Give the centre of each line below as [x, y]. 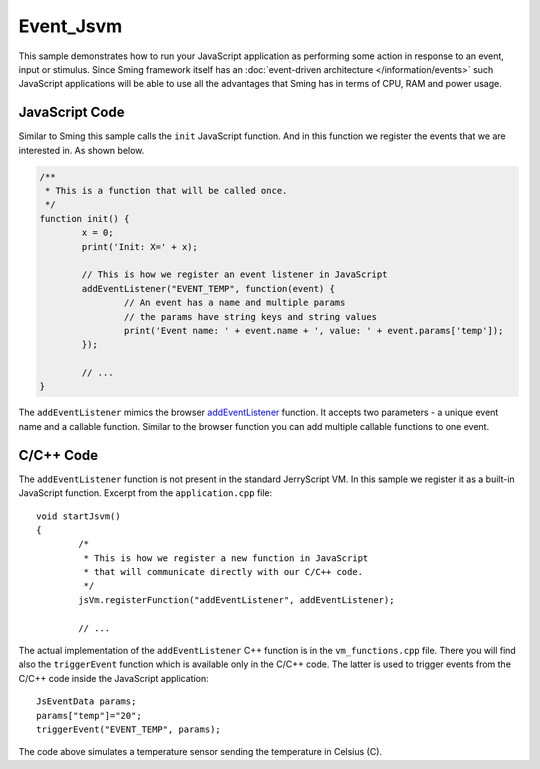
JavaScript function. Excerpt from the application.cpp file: [145, 493]
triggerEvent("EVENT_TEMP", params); [129, 729]
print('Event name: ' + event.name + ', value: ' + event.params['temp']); [313, 330]
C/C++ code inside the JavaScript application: [113, 678]
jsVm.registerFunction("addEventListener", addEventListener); [236, 599]
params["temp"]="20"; [89, 715]
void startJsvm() [78, 516]
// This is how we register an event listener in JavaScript [234, 274]
